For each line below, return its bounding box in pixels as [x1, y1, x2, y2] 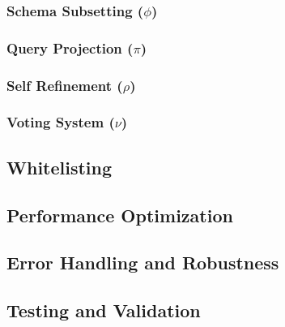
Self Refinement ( [6, 75, 123, 95]
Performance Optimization [6, 202, 233, 227]
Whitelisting [6, 154, 113, 179]
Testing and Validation [6, 298, 201, 323]
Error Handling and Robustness [6, 250, 279, 275]
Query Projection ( [6, 37, 134, 58]
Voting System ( [6, 112, 115, 132]
